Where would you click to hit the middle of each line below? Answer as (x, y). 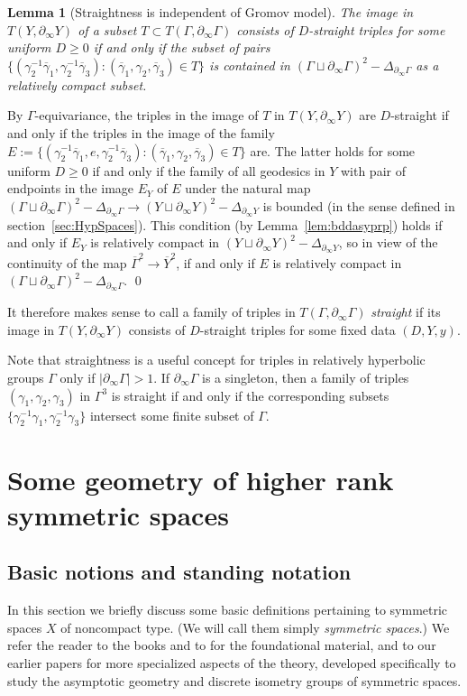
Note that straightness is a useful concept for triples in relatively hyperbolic (216, 360)
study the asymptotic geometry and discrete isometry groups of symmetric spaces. (234, 680)
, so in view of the (388, 242)
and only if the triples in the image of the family (141, 132)
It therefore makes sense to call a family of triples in (151, 312)
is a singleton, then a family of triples (306, 378)
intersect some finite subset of (172, 415)
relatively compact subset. (77, 84)
